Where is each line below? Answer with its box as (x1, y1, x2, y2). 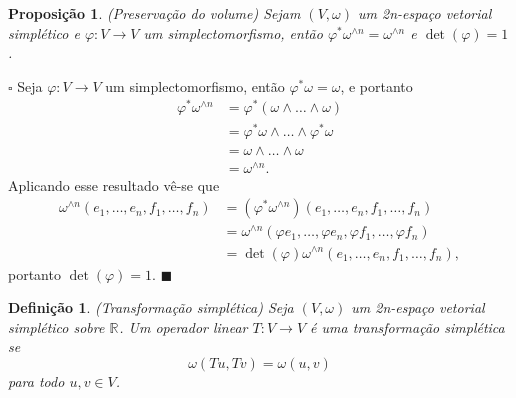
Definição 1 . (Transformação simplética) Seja (8, 297, 294, 318)
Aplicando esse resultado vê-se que (8, 174, 220, 195)
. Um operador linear (119, 316, 248, 337)
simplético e (8, 22, 80, 43)
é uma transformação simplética (310, 316, 505, 337)
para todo (8, 370, 65, 391)
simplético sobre (8, 316, 105, 337)
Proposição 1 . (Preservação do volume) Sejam (8, 3, 301, 23)
